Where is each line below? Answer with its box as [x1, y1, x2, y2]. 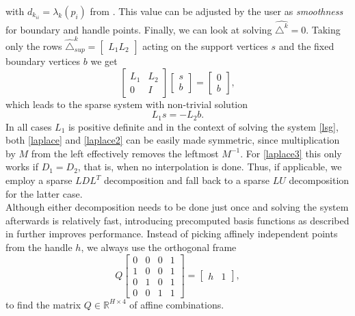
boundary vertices [5, 54, 81, 68]
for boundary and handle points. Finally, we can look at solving [5, 22, 272, 36]
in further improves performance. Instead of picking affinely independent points [5, 226, 338, 241]
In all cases [5, 119, 52, 133]
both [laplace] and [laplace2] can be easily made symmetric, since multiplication [5, 133, 340, 147]
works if [5, 159, 38, 174]
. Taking [306, 22, 341, 36]
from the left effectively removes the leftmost [31, 146, 219, 160]
